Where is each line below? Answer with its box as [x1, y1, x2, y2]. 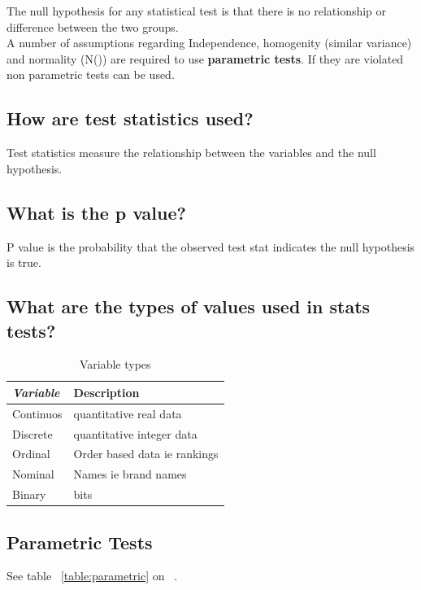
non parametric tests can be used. [7, 66, 175, 83]
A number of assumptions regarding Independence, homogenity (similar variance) [7, 34, 412, 51]
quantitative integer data [73, 425, 197, 442]
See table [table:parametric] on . [7, 567, 178, 584]
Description [73, 383, 140, 400]
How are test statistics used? [7, 106, 254, 131]
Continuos [12, 404, 63, 422]
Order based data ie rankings [73, 445, 219, 462]
